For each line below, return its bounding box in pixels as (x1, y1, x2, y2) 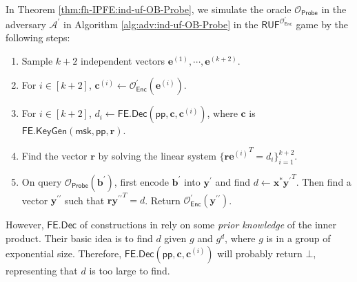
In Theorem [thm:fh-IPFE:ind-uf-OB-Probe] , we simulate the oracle (6, 2, 292, 16)
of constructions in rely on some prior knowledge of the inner (79, 217, 337, 232)
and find (215, 174, 250, 188)
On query (21, 174, 62, 188)
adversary (6, 17, 46, 31)
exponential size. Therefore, (6, 246, 122, 260)
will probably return (217, 246, 303, 260)
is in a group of (266, 231, 331, 245)
